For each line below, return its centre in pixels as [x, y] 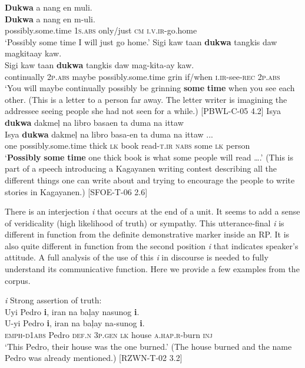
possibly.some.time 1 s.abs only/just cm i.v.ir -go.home [101, 30]
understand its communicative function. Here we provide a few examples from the [152, 269]
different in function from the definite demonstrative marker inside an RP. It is [147, 234]
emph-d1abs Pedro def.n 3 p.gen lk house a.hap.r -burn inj [109, 335]
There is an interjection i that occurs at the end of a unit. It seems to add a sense [152, 211]
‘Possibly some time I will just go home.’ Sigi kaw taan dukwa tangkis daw [141, 41]
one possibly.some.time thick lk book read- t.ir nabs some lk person [127, 145]
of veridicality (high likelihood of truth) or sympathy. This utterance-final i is [145, 223]
